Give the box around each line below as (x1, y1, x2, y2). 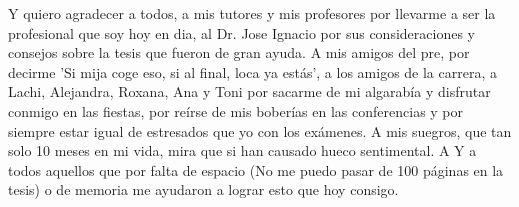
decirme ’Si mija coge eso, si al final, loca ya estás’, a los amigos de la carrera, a (8, 61, 497, 82)
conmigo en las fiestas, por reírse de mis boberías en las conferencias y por (8, 100, 464, 121)
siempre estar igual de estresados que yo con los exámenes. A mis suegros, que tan (8, 120, 512, 141)
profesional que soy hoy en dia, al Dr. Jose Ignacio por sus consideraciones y (8, 22, 475, 43)
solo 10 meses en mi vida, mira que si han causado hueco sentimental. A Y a (8, 140, 477, 161)
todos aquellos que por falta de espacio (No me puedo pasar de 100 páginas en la (8, 159, 504, 180)
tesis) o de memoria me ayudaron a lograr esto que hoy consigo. (8, 179, 399, 200)
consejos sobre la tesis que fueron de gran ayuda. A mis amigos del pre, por (8, 42, 470, 63)
